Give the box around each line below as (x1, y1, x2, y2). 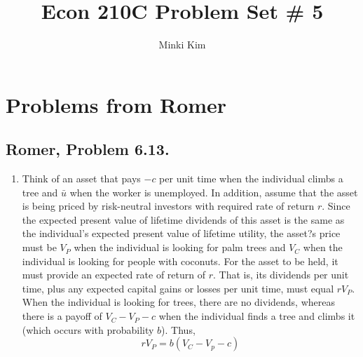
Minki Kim (158, 37, 206, 52)
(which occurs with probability (22, 322, 154, 337)
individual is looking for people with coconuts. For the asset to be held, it (22, 253, 338, 268)
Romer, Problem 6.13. (6, 138, 170, 160)
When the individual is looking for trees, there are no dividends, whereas (22, 295, 336, 309)
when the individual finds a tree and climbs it (158, 309, 355, 323)
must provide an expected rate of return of (22, 267, 205, 282)
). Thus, (161, 322, 196, 337)
